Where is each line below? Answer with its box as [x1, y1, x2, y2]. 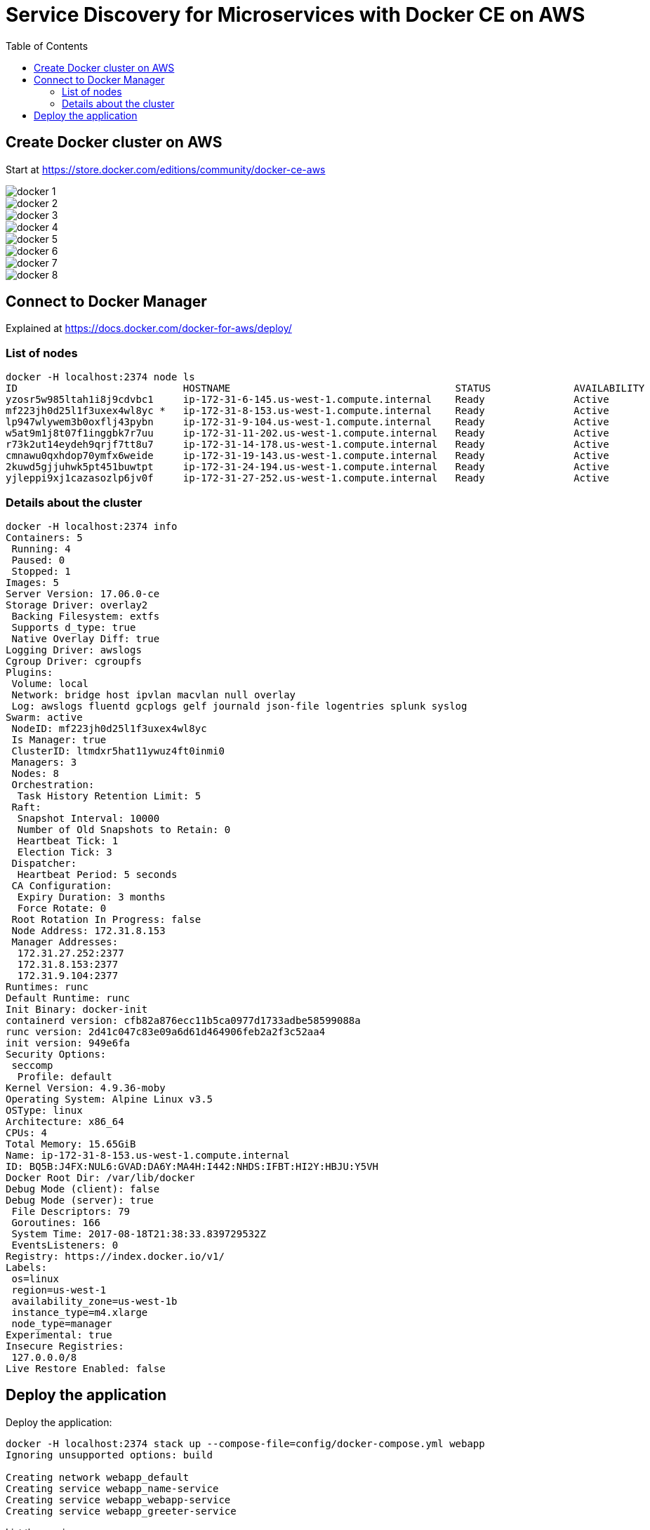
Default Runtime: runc [6, 992, 131, 1004]
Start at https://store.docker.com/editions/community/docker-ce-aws [6, 163, 326, 175]
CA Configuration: [11, 879, 112, 891]
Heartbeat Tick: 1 [17, 834, 119, 846]
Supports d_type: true [11, 621, 136, 633]
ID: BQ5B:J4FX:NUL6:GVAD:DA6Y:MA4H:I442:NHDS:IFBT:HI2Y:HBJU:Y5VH [6, 1160, 379, 1172]
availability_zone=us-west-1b [11, 1295, 178, 1307]
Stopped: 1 [11, 565, 71, 577]
